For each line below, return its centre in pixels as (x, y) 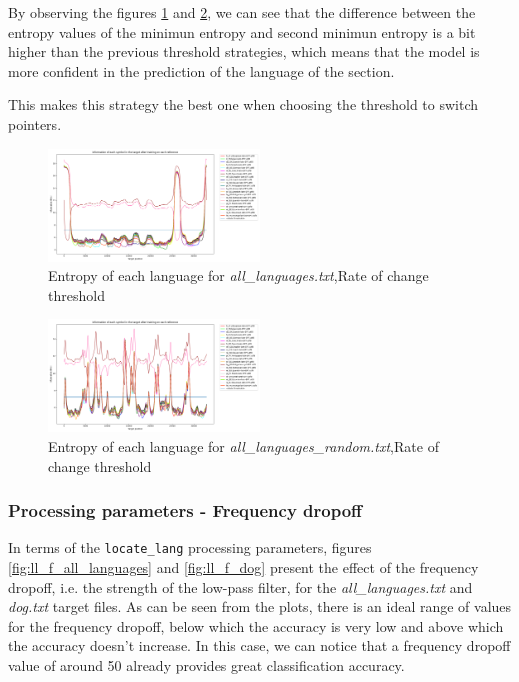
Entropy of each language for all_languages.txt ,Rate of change (238, 275)
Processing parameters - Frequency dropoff (185, 510)
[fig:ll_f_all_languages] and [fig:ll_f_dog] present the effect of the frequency (243, 567)
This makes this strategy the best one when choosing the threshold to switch (243, 104)
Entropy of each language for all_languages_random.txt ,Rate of (243, 446)
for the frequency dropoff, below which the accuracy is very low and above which (256, 625)
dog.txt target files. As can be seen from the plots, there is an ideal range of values (260, 606)
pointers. (35, 123)
